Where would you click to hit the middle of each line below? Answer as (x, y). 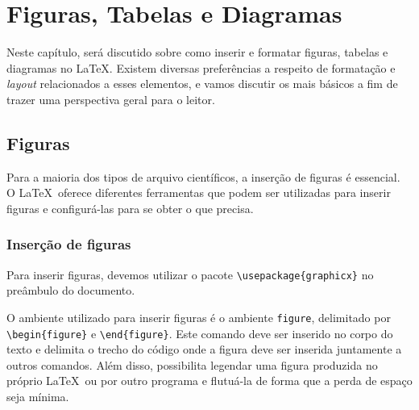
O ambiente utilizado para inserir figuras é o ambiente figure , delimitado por (199, 317)
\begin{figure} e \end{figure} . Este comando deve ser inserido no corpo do (200, 333)
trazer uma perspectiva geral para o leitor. (111, 99)
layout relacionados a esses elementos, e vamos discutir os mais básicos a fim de (202, 84)
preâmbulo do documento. (71, 290)
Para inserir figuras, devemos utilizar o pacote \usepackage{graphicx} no (190, 274)
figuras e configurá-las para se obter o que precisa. (130, 208)
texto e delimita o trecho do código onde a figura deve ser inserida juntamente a (204, 349)
